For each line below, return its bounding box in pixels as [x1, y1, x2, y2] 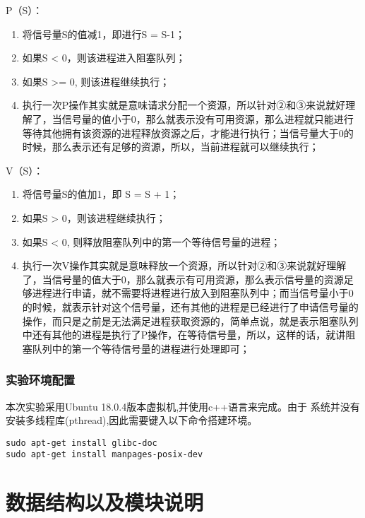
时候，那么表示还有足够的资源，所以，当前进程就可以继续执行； [22, 139, 319, 154]
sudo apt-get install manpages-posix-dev [6, 449, 203, 460]
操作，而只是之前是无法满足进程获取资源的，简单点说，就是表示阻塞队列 [22, 313, 359, 328]
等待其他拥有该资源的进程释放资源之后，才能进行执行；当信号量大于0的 [22, 125, 354, 140]
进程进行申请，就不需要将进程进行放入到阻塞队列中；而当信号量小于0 [32, 286, 354, 300]
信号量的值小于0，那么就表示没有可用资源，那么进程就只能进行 [61, 111, 354, 126]
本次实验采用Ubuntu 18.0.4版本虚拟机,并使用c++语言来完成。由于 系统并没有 [6, 399, 360, 413]
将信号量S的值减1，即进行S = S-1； [22, 26, 186, 41]
